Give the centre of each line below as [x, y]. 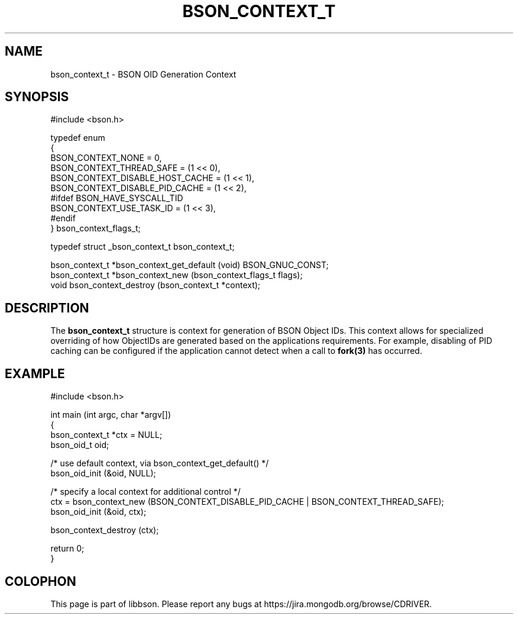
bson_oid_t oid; [80, 445]
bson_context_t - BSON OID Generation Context [143, 74]
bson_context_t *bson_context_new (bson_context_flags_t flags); [177, 275]
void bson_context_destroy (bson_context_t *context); [156, 285]
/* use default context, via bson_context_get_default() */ [160, 463]
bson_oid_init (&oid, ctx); [98, 512]
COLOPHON [41, 581]
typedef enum [78, 138]
